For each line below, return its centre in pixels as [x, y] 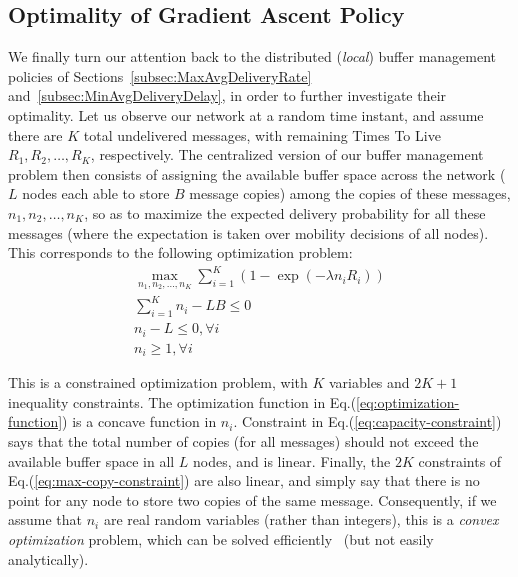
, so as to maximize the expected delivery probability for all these [285, 212]
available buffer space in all [91, 460]
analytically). [48, 558]
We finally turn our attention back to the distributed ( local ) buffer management [252, 56]
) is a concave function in [139, 421]
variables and [369, 382]
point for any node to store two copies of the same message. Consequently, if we [252, 499]
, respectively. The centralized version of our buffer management [287, 154]
